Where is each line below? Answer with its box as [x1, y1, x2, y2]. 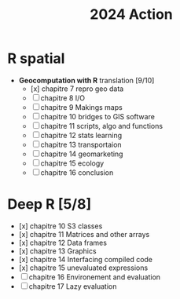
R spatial [7, 49, 65, 67]
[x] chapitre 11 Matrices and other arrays [18, 229, 150, 239]
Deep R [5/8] [7, 195, 92, 213]
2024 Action [89, 5, 174, 24]
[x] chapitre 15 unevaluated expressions [18, 263, 149, 272]
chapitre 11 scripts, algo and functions [40, 121, 163, 130]
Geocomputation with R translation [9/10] [18, 75, 155, 85]
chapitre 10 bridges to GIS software [40, 111, 155, 121]
